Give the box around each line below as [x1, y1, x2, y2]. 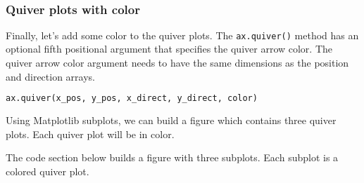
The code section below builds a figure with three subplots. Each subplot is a [6, 150, 339, 165]
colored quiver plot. [6, 163, 89, 178]
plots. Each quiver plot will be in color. [6, 126, 175, 141]
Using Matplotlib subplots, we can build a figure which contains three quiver [6, 113, 337, 128]
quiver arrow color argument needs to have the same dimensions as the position [6, 55, 349, 70]
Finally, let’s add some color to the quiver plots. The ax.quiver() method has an [6, 27, 359, 42]
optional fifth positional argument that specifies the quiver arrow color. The [6, 41, 333, 56]
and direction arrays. [6, 69, 95, 83]
